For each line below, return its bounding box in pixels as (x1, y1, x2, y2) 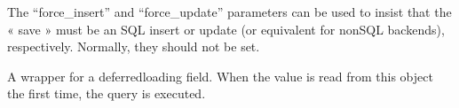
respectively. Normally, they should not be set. (7, 37, 260, 56)
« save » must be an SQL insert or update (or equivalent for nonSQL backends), (7, 19, 445, 38)
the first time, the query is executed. (7, 84, 206, 103)
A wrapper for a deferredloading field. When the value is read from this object (7, 66, 433, 85)
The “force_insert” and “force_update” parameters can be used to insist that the (7, 3, 452, 20)
